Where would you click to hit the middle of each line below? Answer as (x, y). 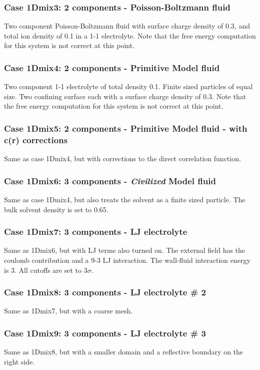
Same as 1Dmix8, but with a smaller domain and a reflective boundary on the (124, 352)
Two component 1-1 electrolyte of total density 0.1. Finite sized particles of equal (128, 86)
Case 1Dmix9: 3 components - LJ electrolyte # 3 (105, 333)
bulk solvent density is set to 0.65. (56, 209)
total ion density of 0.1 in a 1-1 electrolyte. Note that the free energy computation (130, 35)
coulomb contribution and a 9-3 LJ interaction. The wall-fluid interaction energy (127, 260)
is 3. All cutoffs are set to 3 (46, 270)
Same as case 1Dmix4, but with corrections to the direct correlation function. (122, 158)
